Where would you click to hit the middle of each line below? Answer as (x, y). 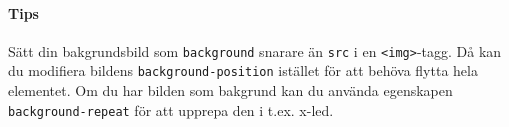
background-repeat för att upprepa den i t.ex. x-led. (171, 109)
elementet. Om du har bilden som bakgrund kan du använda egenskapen (230, 90)
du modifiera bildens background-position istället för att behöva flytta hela (243, 70)
